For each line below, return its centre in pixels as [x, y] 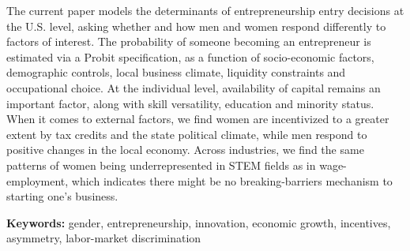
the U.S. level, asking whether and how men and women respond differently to [196, 26]
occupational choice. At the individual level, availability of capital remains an [194, 87]
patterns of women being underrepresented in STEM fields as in [161, 165]
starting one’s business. [62, 196]
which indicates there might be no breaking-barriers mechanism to [232, 180]
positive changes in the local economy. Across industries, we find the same [185, 150]
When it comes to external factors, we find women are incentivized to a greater [198, 119]
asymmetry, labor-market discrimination [104, 238]
